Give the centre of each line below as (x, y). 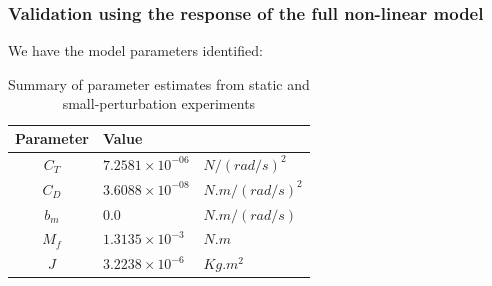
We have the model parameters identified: (135, 50)
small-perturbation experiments (159, 103)
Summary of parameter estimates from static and (159, 83)
